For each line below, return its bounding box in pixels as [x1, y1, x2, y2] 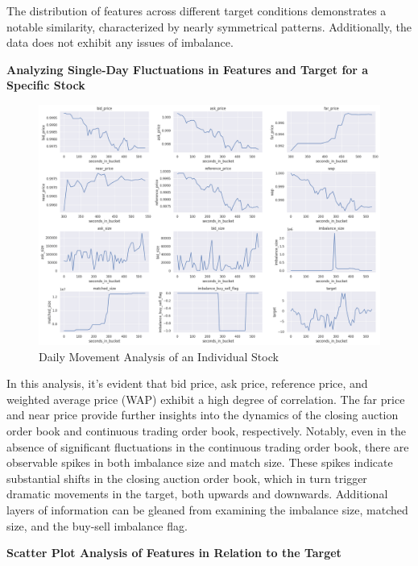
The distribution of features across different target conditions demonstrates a [6, 2, 387, 19]
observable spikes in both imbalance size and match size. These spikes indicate [6, 454, 393, 471]
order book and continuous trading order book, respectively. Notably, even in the [6, 422, 406, 439]
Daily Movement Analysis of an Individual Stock [39, 348, 279, 364]
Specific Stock [6, 77, 85, 94]
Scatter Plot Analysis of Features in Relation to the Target [6, 544, 341, 561]
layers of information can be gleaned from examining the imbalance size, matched [6, 501, 408, 518]
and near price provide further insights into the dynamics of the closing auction [6, 406, 399, 423]
